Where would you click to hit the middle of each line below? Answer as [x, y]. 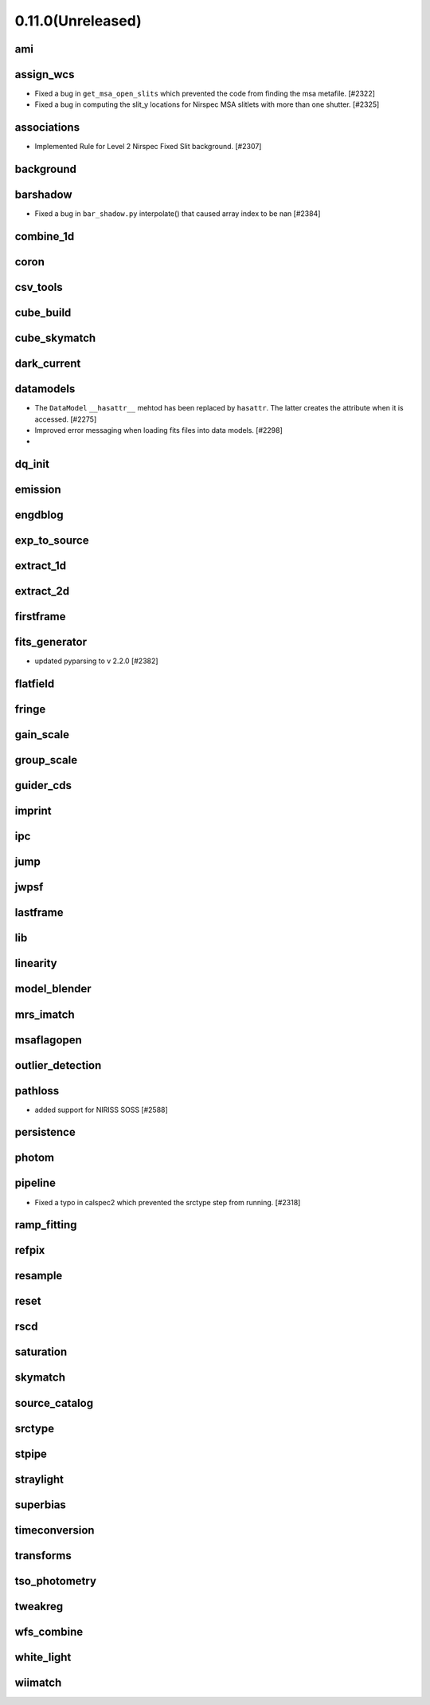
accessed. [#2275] [66, 419]
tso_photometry [56, 1581]
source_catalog [54, 1403]
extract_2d [42, 591]
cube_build [43, 313]
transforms [43, 1556]
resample [39, 1276]
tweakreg [39, 1606]
